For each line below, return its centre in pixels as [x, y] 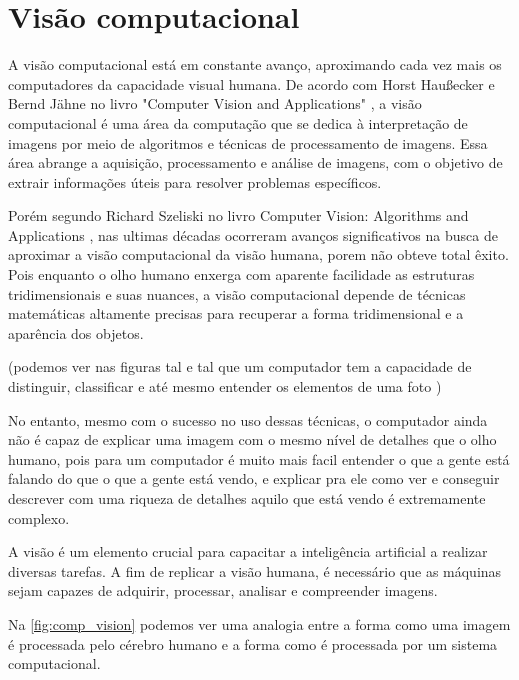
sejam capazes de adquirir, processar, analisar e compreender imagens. [223, 590]
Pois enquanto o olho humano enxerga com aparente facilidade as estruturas [241, 274]
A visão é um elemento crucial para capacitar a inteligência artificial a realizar [248, 551]
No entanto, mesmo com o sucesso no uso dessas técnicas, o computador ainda [248, 419]
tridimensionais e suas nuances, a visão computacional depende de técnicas [237, 293]
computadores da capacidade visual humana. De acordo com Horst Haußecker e [251, 83]
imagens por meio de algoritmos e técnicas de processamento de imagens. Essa [248, 142]
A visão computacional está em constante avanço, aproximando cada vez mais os [255, 64]
